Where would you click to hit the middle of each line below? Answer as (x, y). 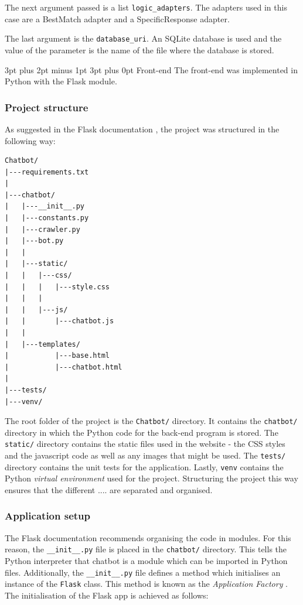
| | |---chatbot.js (59, 321)
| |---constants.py (47, 218)
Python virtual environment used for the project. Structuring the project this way (151, 478)
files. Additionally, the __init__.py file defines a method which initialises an (143, 572)
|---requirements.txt (47, 172)
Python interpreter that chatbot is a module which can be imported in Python (146, 561)
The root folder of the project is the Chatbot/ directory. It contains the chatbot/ (151, 421)
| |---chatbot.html (64, 367)
